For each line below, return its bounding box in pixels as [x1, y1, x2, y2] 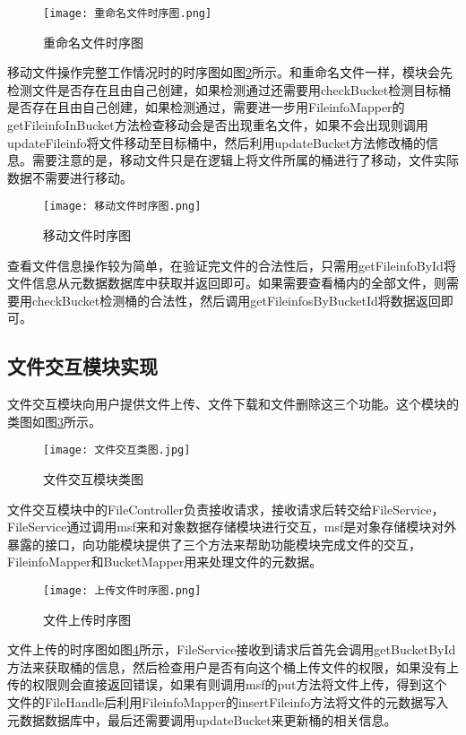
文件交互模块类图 [43, 470, 143, 489]
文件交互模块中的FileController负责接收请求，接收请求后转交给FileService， [7, 499, 444, 518]
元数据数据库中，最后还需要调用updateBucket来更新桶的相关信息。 [7, 710, 397, 729]
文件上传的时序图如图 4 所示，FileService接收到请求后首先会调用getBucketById [7, 640, 456, 659]
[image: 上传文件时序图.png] [43, 584, 202, 598]
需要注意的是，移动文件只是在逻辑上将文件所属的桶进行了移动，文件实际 [31, 151, 459, 169]
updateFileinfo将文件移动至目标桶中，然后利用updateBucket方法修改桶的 [7, 133, 427, 151]
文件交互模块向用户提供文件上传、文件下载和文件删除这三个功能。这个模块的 [7, 394, 459, 413]
